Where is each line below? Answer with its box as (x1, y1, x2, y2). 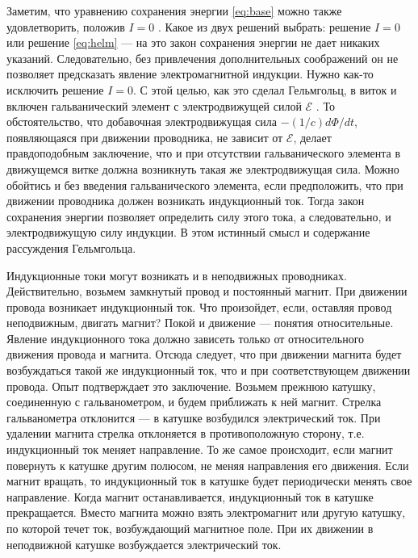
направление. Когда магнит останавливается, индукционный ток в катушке (6, 488, 374, 505)
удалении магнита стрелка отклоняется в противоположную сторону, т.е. (6, 425, 365, 442)
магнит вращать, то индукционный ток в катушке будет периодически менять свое (6, 472, 412, 489)
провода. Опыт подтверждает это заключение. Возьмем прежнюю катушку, (6, 377, 376, 394)
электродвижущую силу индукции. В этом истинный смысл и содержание (6, 224, 370, 241)
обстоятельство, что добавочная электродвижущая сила (6, 113, 278, 130)
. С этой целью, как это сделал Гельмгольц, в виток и (133, 81, 397, 98)
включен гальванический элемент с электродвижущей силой (6, 97, 302, 114)
